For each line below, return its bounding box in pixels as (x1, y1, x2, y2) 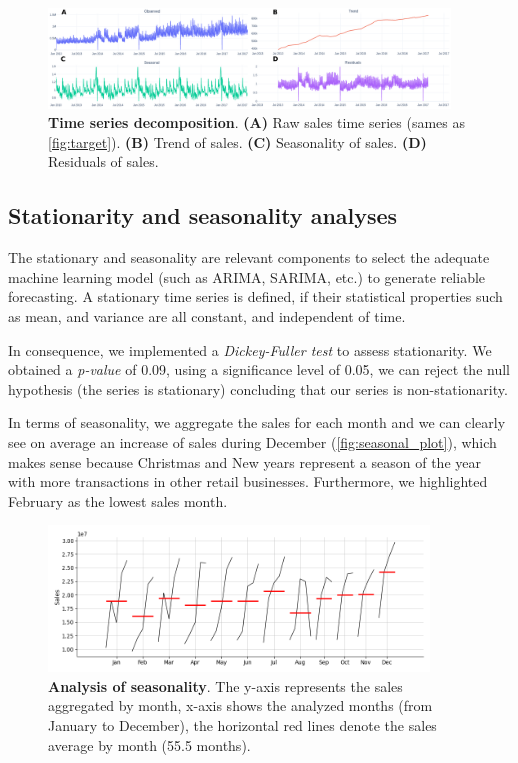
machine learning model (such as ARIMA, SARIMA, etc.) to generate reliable (8, 266, 486, 287)
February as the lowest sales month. (8, 490, 228, 511)
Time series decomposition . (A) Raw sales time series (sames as (48, 112, 466, 133)
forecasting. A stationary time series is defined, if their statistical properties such (8, 286, 503, 307)
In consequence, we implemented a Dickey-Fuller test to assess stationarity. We (8, 339, 492, 360)
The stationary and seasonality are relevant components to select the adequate (8, 247, 490, 268)
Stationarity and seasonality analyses (8, 200, 398, 231)
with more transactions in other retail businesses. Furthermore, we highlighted (8, 471, 488, 492)
